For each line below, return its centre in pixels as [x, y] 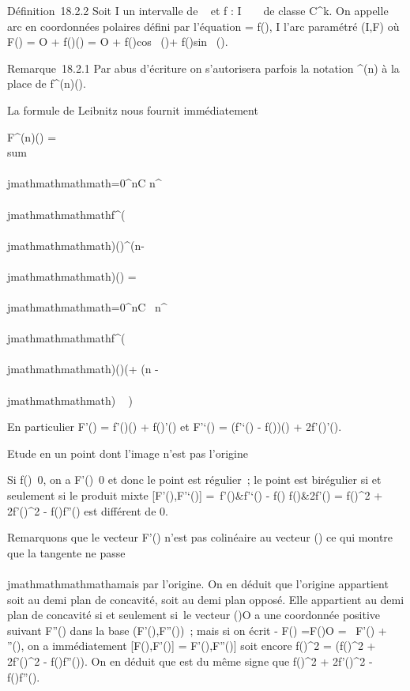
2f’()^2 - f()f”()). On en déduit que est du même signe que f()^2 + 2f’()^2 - [190, 661]
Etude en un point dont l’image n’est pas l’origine [128, 453]
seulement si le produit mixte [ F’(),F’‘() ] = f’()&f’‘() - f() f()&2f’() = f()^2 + [195, 495]
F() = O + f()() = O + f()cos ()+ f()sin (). [118, 42]
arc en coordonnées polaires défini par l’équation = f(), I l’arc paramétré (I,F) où [203, 26]
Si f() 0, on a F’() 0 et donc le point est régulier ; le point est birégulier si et [194, 480]
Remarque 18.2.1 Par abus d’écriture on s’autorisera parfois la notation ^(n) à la [203, 68]
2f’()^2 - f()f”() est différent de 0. [88, 510]
